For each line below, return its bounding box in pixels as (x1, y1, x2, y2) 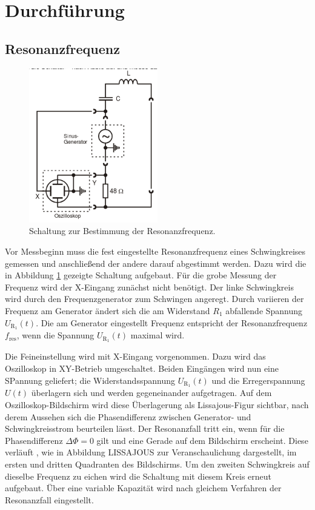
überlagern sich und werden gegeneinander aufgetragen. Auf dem (31, 386, 272, 399)
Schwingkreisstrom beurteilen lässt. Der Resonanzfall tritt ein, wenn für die (5, 422, 285, 435)
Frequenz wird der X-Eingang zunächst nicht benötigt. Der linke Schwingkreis (5, 280, 294, 293)
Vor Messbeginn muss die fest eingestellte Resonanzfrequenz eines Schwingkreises (5, 245, 306, 258)
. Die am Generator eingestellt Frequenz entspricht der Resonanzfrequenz (36, 316, 308, 329)
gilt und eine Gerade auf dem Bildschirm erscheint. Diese (96, 434, 308, 446)
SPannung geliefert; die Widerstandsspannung (5, 374, 175, 386)
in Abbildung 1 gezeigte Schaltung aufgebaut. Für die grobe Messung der (5, 269, 277, 281)
